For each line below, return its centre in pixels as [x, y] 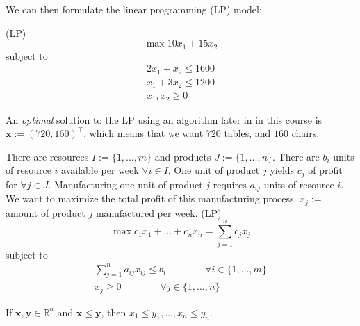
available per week [100, 170]
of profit [325, 170]
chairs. [305, 133]
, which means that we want [144, 133]
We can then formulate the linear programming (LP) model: [134, 9]
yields [282, 170]
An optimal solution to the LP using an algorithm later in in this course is [164, 119]
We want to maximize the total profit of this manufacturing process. [151, 198]
